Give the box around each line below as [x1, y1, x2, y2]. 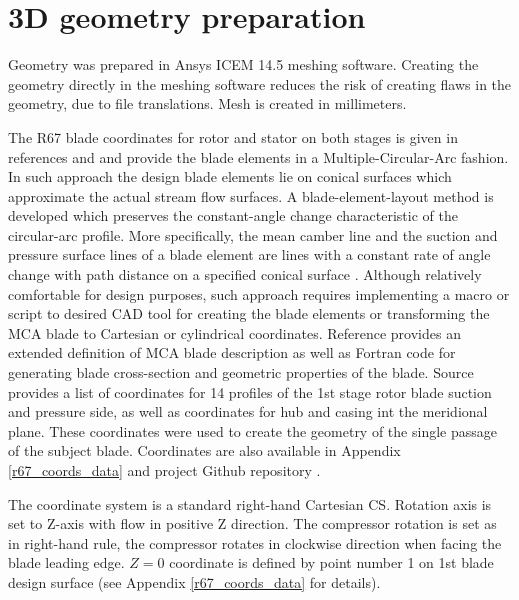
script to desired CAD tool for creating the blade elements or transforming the [8, 303, 490, 324]
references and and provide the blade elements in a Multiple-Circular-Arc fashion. [8, 146, 509, 167]
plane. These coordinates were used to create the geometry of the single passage [8, 420, 497, 441]
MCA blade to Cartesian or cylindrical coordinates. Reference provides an [8, 322, 461, 343]
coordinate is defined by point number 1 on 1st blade [169, 552, 494, 573]
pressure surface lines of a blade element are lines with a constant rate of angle [8, 244, 491, 265]
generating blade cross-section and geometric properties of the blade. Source [8, 362, 474, 383]
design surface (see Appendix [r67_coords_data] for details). [8, 571, 381, 592]
